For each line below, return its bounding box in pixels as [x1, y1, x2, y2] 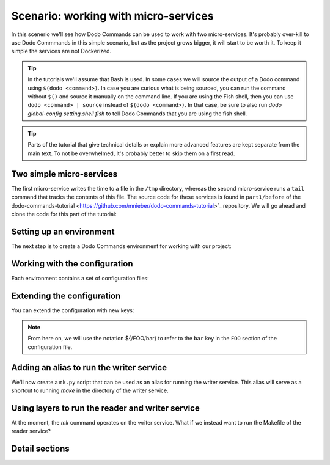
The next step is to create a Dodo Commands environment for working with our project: [11, 242, 232, 250]
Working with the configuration [11, 258, 133, 269]
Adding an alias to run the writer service [11, 362, 167, 373]
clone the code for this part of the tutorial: [11, 210, 117, 218]
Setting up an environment [11, 226, 115, 236]
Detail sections [11, 444, 70, 454]
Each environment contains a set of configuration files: [11, 274, 149, 282]
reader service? [11, 428, 51, 435]
